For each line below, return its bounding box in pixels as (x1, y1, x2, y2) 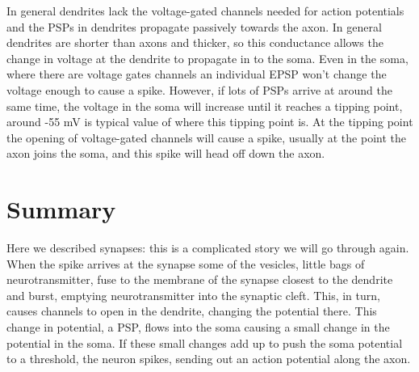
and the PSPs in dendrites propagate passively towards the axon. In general (6, 18, 382, 35)
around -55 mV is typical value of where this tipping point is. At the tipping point (6, 113, 413, 130)
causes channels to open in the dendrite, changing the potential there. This (6, 302, 377, 319)
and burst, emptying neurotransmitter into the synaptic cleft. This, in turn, (6, 286, 380, 303)
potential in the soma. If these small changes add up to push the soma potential (6, 334, 403, 351)
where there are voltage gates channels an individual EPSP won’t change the (6, 66, 387, 82)
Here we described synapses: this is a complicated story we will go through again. (6, 239, 409, 256)
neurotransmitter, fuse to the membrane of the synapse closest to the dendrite (6, 271, 393, 288)
